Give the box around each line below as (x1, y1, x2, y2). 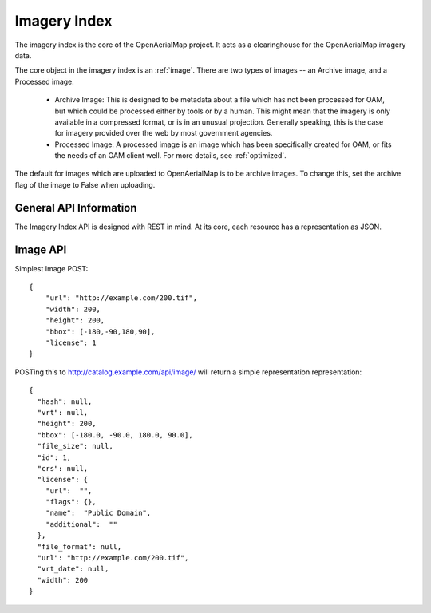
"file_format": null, (37, 542, 122, 551)
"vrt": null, (37, 408, 89, 417)
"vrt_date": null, (37, 564, 109, 574)
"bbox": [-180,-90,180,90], (45, 327, 156, 336)
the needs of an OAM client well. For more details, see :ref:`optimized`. (54, 151, 287, 160)
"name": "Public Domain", (45, 508, 152, 518)
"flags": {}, (45, 497, 97, 507)
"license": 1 (45, 338, 97, 347)
